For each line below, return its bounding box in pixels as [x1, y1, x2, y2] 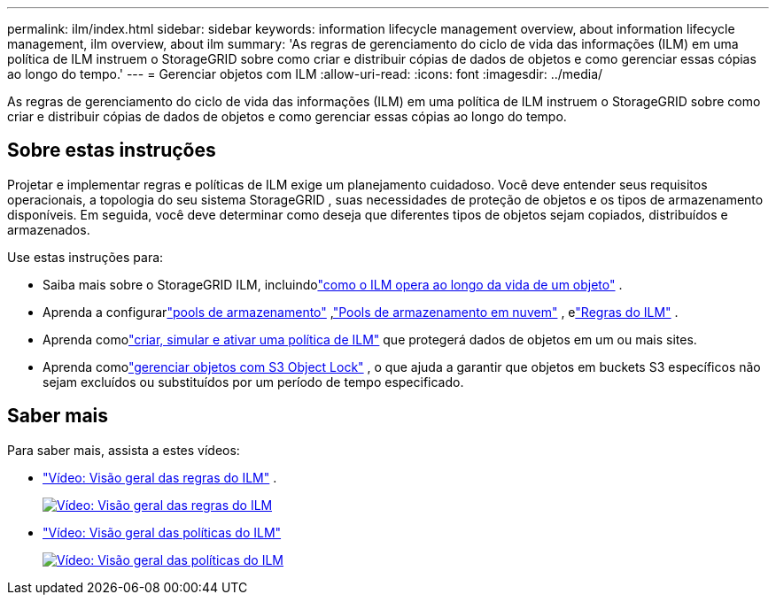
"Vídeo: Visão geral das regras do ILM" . [43, 469, 277, 485]
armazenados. [7, 221, 90, 237]
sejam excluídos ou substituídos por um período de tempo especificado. [43, 374, 464, 390]
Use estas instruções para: [7, 249, 164, 265]
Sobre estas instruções [7, 139, 216, 162]
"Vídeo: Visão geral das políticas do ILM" [43, 524, 282, 540]
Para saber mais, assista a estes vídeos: [7, 442, 240, 458]
